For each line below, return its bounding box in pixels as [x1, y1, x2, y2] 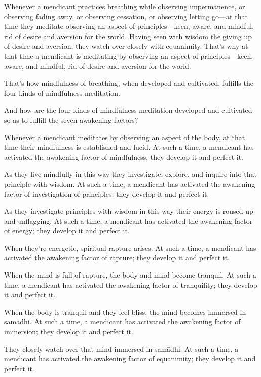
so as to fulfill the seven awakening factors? [4, 114, 138, 125]
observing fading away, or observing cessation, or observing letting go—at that [4, 11, 248, 21]
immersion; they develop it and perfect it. [4, 326, 133, 337]
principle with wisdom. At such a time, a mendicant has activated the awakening [4, 178, 255, 189]
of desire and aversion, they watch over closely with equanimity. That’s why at [4, 41, 248, 51]
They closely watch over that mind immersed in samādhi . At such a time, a [4, 343, 239, 354]
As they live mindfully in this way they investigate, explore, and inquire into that [4, 168, 257, 179]
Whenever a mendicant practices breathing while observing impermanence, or [4, 1, 245, 11]
